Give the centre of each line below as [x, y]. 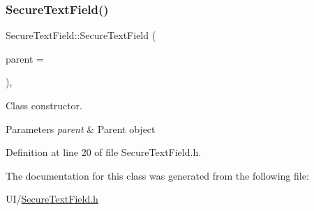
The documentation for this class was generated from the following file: [157, 175]
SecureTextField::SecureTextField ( [81, 35]
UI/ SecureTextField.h [52, 199]
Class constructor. [44, 105]
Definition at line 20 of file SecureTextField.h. [104, 152]
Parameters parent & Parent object [81, 128]
